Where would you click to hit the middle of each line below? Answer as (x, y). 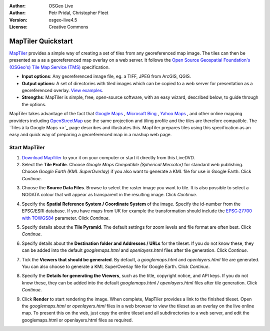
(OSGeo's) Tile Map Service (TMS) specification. (59, 67)
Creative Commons (68, 27)
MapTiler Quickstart (41, 41)
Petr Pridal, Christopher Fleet (78, 13)
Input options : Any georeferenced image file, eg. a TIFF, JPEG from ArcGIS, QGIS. (106, 76)
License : (18, 27)
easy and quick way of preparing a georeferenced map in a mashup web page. (90, 135)
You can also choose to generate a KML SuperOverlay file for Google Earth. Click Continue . (116, 266)
